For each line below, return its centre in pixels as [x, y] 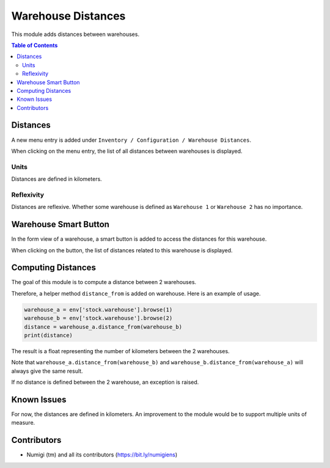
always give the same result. [47, 371]
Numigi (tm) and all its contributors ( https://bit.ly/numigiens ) [102, 455]
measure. [23, 423]
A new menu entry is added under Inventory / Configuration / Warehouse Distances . [131, 140]
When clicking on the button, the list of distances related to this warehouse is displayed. [122, 250]
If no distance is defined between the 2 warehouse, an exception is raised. [105, 382]
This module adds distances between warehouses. [75, 34]
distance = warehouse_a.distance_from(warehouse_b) [103, 327]
